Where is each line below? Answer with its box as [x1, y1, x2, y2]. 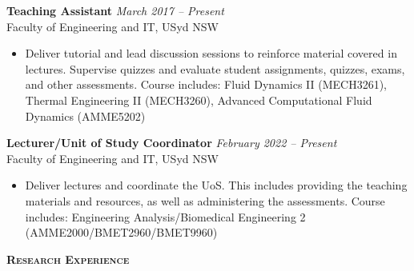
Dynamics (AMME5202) [25, 107, 146, 124]
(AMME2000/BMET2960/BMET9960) [25, 224, 218, 241]
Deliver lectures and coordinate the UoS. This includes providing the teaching [25, 177, 408, 193]
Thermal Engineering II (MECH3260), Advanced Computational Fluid [25, 91, 372, 108]
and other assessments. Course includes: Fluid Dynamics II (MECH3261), [25, 76, 388, 93]
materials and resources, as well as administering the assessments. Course [25, 192, 385, 209]
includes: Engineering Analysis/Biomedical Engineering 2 [25, 208, 306, 225]
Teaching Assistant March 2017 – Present [6, 2, 224, 18]
